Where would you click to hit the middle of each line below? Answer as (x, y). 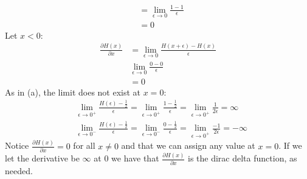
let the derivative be (42, 158)
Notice (17, 145)
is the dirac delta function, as (243, 158)
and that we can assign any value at (188, 145)
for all (84, 145)
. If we (290, 145)
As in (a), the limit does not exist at (73, 92)
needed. (19, 170)
